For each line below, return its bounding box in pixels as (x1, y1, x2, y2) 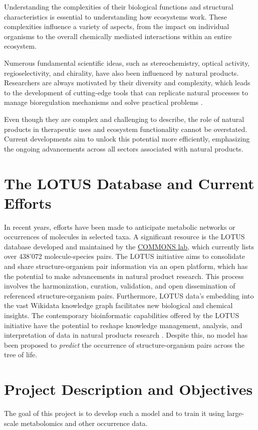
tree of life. (4, 349, 38, 360)
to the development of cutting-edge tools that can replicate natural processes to (4, 87, 248, 97)
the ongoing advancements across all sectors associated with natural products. (4, 143, 243, 154)
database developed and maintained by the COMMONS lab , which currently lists (4, 241, 254, 251)
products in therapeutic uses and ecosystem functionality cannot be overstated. (4, 123, 247, 134)
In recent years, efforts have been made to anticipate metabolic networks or (4, 221, 235, 232)
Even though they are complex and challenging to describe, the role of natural (4, 113, 244, 124)
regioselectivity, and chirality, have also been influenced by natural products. (4, 67, 239, 78)
